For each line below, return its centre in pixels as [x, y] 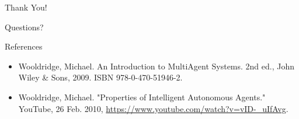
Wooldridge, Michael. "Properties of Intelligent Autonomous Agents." [142, 97]
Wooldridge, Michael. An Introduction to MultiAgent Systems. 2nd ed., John [157, 66]
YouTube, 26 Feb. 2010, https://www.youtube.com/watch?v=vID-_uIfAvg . [153, 108]
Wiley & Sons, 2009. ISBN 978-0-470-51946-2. [100, 77]
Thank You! [26, 7]
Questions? [24, 27]
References [24, 46]
